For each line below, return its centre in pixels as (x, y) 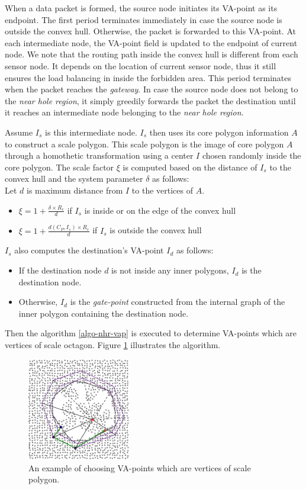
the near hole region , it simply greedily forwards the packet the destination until (150, 100)
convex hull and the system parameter (74, 178)
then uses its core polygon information (219, 132)
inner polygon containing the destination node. (104, 313)
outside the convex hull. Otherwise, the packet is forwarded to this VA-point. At (150, 31)
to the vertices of (162, 190)
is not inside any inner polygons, (170, 270)
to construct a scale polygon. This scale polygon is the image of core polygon (144, 144)
